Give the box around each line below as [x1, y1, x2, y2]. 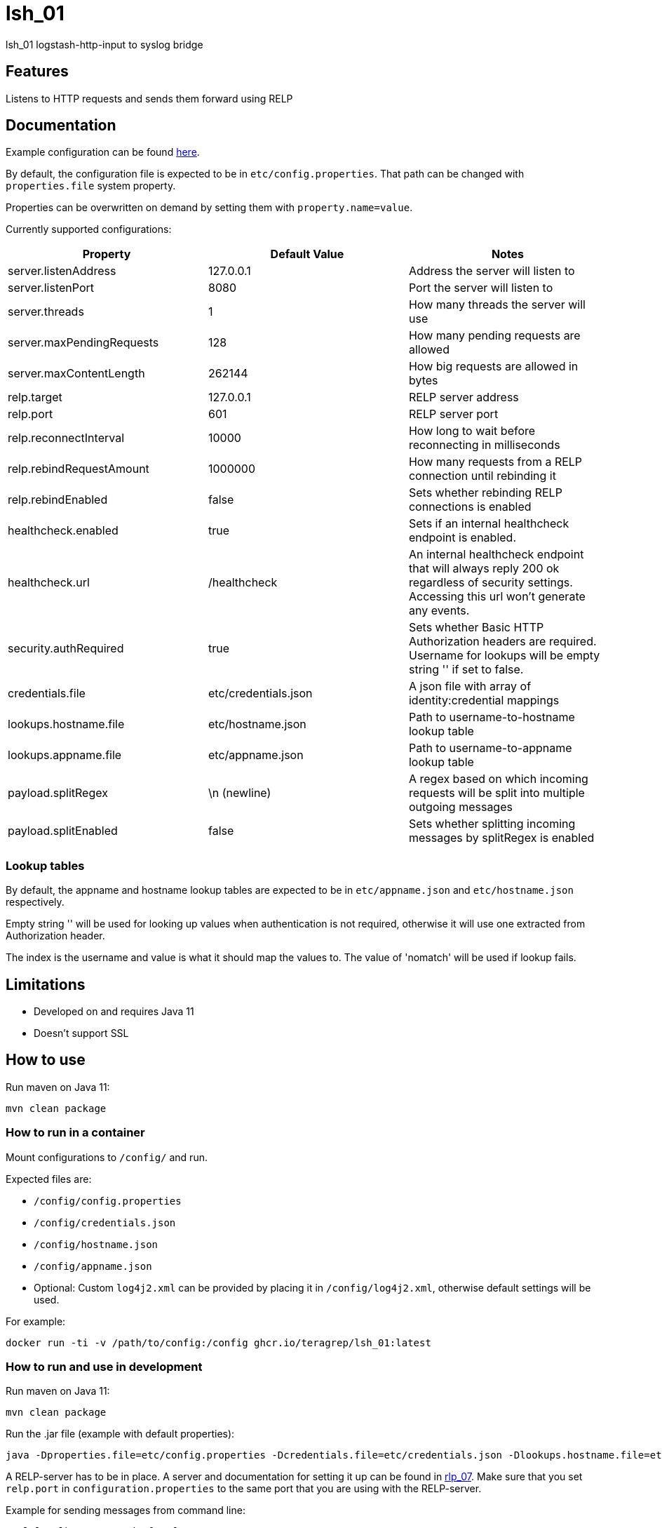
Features [6, 62, 69, 81]
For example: [6, 1315, 66, 1327]
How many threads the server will [408, 297, 586, 312]
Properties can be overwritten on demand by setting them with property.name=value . [6, 201, 413, 214]
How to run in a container [6, 1125, 145, 1140]
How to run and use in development [6, 1360, 203, 1374]
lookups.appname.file [8, 748, 122, 763]
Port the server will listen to [408, 281, 553, 295]
